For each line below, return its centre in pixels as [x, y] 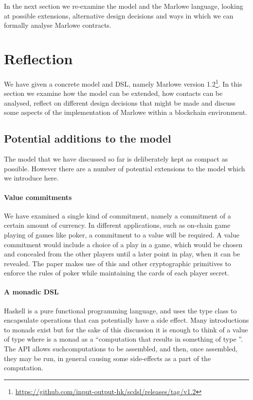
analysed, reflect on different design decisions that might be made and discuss [120, 102]
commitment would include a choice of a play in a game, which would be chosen [123, 244]
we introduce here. [31, 178]
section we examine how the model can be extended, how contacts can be [113, 93]
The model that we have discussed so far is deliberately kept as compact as [116, 159]
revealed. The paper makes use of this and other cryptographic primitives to [117, 263]
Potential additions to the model [88, 138]
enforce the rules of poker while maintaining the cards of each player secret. [117, 273]
